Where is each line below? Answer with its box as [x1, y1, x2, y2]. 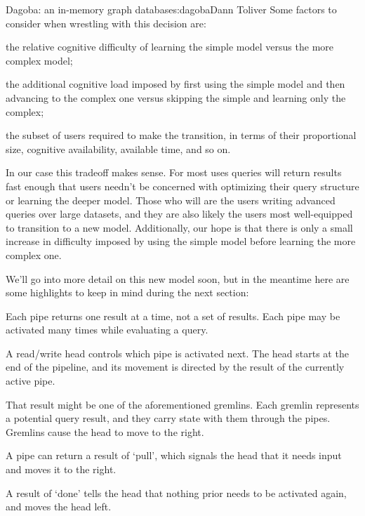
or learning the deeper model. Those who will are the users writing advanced [6, 192, 336, 207]
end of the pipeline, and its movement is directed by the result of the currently [6, 359, 345, 374]
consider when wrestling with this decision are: [6, 15, 206, 30]
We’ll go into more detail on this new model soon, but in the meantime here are [6, 271, 350, 286]
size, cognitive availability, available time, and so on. [6, 141, 231, 156]
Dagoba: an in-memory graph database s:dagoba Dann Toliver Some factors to [6, 2, 337, 16]
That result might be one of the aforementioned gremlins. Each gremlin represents [6, 397, 359, 411]
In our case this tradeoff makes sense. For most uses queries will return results [6, 165, 342, 180]
